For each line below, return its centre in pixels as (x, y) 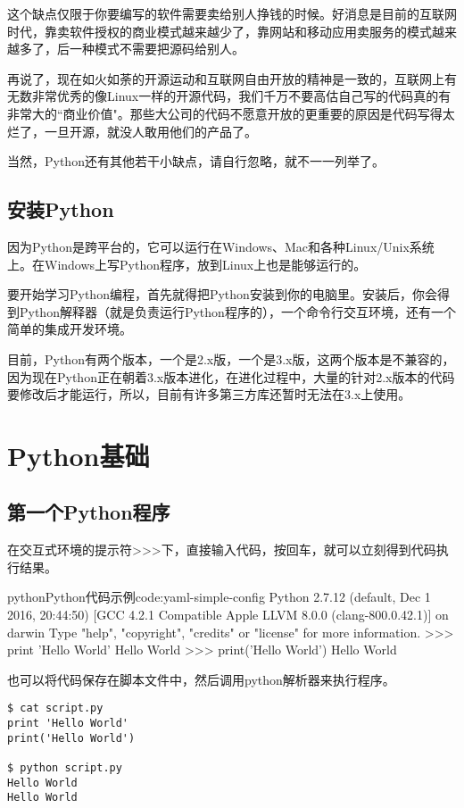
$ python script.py (65, 768)
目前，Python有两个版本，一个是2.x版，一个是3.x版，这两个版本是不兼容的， (231, 358)
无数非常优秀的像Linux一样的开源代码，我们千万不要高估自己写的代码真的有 (229, 96)
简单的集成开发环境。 (70, 329)
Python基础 (79, 455)
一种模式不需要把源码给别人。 (157, 49)
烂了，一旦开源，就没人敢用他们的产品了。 (132, 131)
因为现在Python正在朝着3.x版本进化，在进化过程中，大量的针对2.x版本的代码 (231, 376)
